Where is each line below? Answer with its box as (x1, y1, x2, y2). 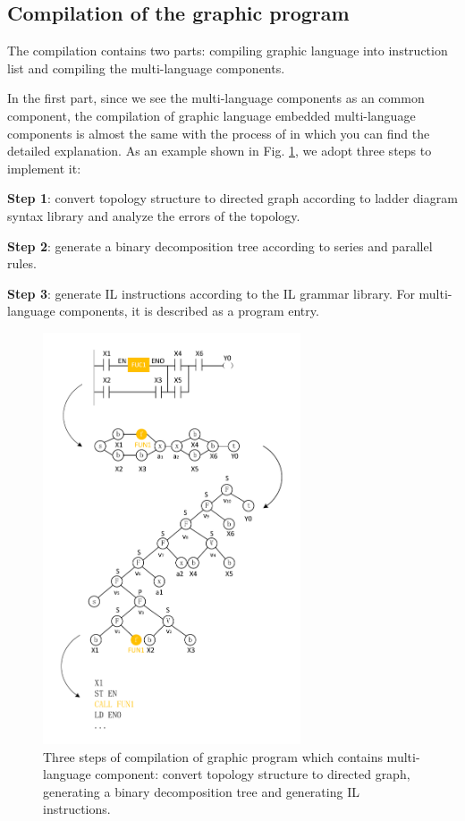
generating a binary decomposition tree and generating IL (43, 782, 359, 800)
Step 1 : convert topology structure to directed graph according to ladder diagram (7, 189, 458, 207)
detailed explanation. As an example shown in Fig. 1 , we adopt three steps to (7, 141, 432, 160)
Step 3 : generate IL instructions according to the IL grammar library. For (7, 284, 415, 302)
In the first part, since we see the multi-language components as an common (7, 89, 425, 107)
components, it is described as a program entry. (59, 301, 319, 320)
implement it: (7, 158, 81, 177)
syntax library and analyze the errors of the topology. (7, 206, 300, 224)
